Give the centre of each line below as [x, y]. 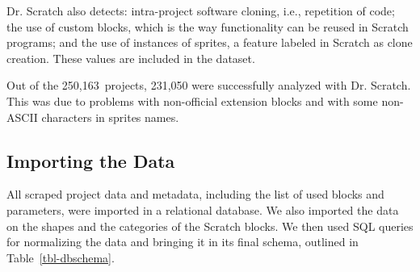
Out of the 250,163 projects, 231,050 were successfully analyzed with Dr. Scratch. [209, 85]
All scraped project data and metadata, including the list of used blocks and [195, 194]
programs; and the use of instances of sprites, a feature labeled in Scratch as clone [210, 42]
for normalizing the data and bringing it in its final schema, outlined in [183, 242]
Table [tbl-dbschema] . [61, 257]
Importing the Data [91, 160]
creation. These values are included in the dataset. [131, 58]
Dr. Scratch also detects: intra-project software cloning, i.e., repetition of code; [201, 10]
